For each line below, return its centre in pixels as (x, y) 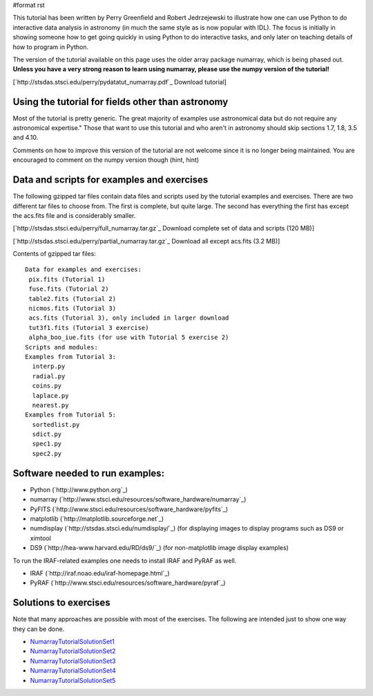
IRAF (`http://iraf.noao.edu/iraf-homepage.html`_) (100, 573)
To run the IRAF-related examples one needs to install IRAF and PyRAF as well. (125, 560)
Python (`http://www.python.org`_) (79, 489)
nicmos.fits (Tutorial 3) (73, 309)
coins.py (47, 386)
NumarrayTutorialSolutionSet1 (73, 641)
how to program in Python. (51, 47)
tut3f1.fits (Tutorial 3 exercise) (89, 328)
